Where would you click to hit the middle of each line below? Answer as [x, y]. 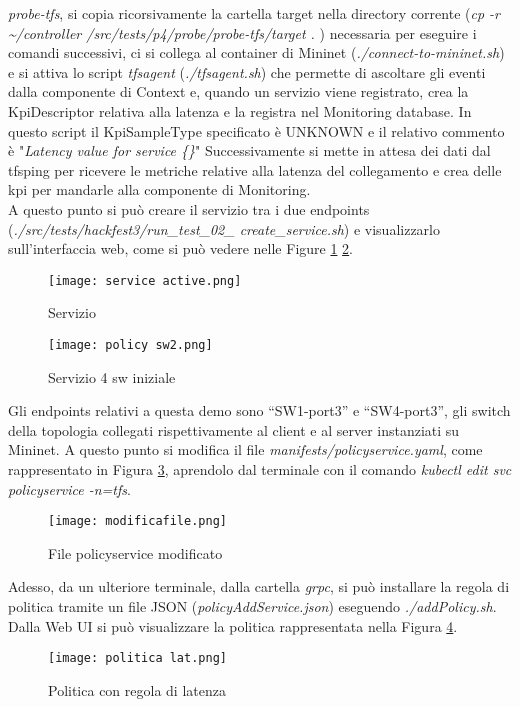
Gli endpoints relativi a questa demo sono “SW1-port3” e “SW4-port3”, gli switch [259, 410]
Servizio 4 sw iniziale [112, 376]
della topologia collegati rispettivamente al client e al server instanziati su [234, 429]
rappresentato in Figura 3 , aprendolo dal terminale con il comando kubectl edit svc [260, 469]
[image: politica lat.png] [137, 658]
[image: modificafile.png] [137, 521]
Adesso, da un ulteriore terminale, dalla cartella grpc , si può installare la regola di [259, 586]
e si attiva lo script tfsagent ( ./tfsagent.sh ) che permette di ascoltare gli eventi [247, 71]
